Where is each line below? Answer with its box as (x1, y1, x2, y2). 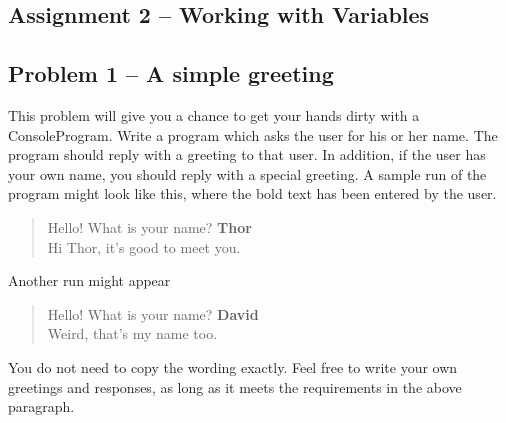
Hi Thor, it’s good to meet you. (47, 236, 241, 257)
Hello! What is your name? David (47, 303, 259, 324)
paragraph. (8, 396, 75, 417)
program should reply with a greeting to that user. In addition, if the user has (8, 144, 486, 165)
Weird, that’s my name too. (47, 323, 218, 344)
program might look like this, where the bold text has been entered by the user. (8, 183, 497, 204)
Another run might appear (8, 270, 171, 291)
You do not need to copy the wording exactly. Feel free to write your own (8, 356, 458, 377)
